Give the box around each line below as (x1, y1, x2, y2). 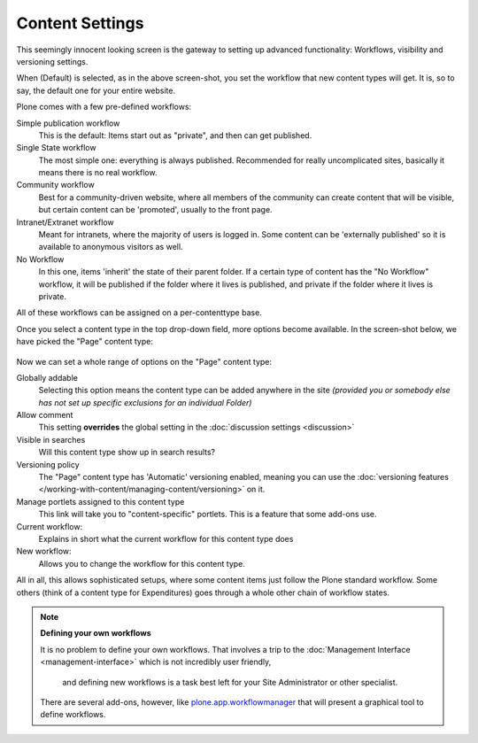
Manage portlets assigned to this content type (16, 496, 185, 507)
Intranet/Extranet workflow (16, 217, 114, 228)
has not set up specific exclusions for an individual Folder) (38, 397, 252, 407)
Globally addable (16, 372, 79, 383)
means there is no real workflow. (38, 167, 158, 178)
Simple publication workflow (16, 118, 120, 128)
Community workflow (16, 180, 95, 190)
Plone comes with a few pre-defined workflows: (16, 102, 192, 112)
